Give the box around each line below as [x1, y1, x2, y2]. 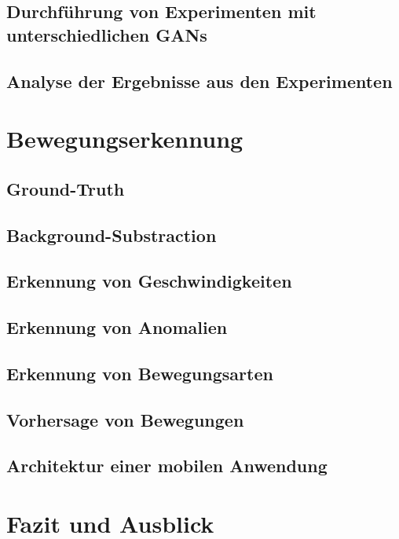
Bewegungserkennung [6, 123, 243, 155]
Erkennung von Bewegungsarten [6, 361, 273, 385]
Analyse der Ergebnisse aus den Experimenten [6, 68, 393, 93]
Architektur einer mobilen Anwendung [6, 453, 328, 478]
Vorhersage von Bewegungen [6, 407, 244, 431]
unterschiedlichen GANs [6, 22, 207, 46]
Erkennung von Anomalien [6, 315, 228, 339]
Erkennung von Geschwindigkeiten [6, 269, 292, 293]
